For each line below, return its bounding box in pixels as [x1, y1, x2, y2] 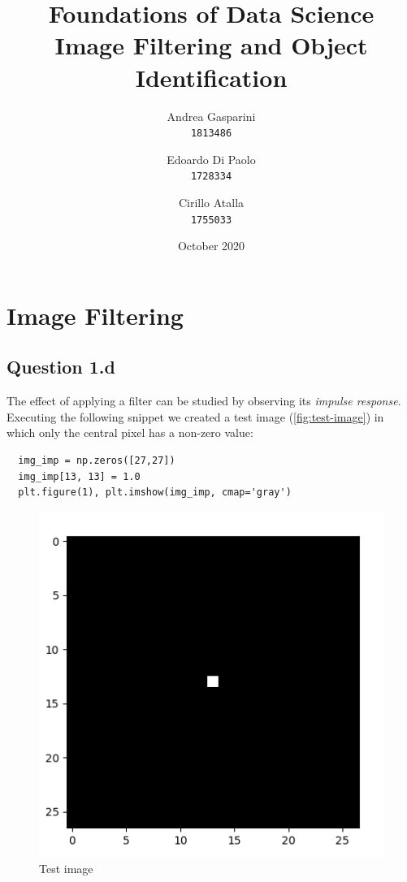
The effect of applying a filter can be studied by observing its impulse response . [6, 392, 401, 409]
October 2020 [177, 237, 245, 254]
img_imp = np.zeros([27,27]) [18, 455, 175, 467]
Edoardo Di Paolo [167, 150, 256, 167]
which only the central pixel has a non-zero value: [6, 424, 253, 441]
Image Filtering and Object [54, 28, 368, 62]
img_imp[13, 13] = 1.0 [18, 470, 141, 482]
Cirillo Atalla [178, 194, 245, 210]
